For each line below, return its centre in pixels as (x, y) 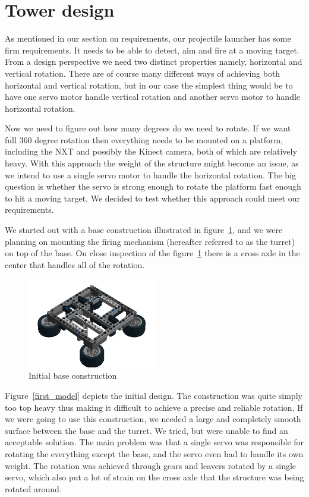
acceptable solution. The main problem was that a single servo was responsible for (154, 442)
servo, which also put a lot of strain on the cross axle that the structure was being (154, 477)
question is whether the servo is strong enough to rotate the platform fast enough (153, 186)
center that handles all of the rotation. (75, 264)
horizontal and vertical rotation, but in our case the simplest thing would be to (149, 85)
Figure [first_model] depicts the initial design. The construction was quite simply (154, 395)
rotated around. (33, 488)
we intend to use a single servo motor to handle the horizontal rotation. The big (150, 174)
